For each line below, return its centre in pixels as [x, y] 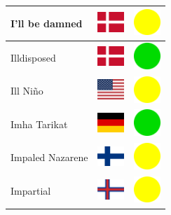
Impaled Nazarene [49, 157]
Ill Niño [27, 91]
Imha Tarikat [39, 124]
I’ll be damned [47, 23]
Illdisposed [33, 57]
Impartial [31, 191]
